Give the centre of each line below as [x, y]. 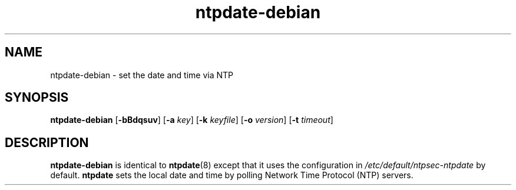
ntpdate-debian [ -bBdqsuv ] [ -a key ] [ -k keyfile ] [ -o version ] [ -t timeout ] [192, 120]
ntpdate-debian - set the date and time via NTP [142, 75]
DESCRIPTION [47, 142]
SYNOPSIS [37, 98]
